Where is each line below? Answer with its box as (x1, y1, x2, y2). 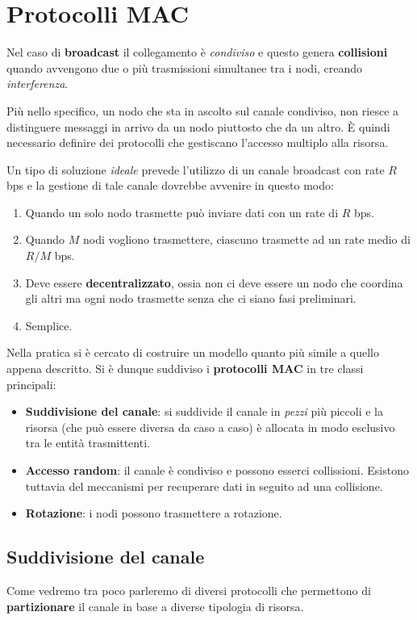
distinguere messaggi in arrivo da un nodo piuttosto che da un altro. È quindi (6, 118, 390, 135)
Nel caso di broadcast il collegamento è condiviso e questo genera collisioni (6, 44, 388, 61)
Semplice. (25, 316, 73, 333)
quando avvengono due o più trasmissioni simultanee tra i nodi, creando (6, 59, 363, 76)
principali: (6, 375, 56, 392)
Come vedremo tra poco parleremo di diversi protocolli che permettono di (6, 581, 371, 598)
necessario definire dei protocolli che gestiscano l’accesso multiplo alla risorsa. (6, 134, 389, 151)
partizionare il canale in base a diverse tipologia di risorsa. (6, 597, 304, 614)
